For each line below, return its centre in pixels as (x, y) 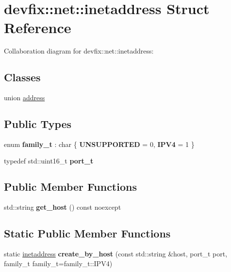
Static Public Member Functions (87, 233)
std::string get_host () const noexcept (63, 207)
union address (25, 98)
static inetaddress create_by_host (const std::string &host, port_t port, (116, 254)
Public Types (38, 124)
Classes (22, 77)
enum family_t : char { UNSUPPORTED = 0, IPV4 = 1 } (99, 144)
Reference (38, 27)
